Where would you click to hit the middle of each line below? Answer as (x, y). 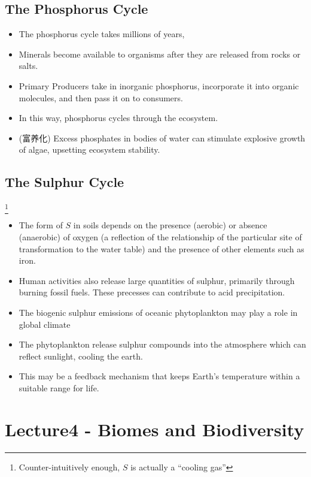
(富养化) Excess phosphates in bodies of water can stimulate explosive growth (162, 138)
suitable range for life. (59, 388)
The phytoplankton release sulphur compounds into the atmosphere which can (162, 344)
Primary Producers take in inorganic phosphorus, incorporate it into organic (159, 85)
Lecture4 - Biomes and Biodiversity (155, 429)
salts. (28, 66)
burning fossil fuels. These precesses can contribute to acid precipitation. (152, 292)
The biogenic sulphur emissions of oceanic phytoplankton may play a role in (158, 313)
